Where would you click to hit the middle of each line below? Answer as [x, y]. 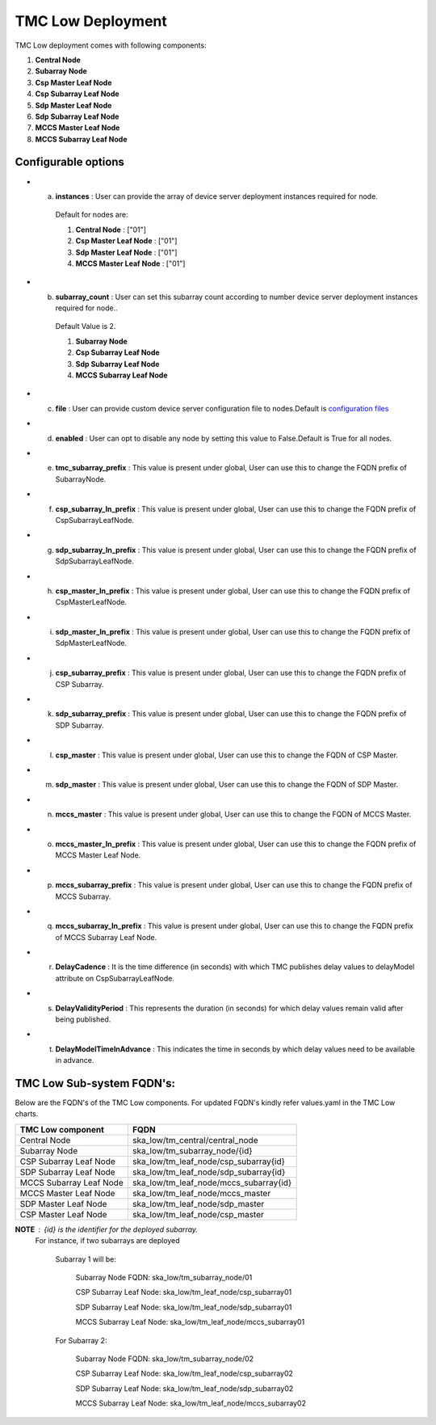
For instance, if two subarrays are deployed [108, 1241]
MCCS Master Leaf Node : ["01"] [130, 263]
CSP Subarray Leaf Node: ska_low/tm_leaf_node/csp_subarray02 [184, 1373]
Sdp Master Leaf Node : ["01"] [126, 252]
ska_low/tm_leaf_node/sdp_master [198, 1204]
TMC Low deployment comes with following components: [111, 45]
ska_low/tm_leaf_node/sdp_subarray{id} [209, 1172]
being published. [83, 1019]
